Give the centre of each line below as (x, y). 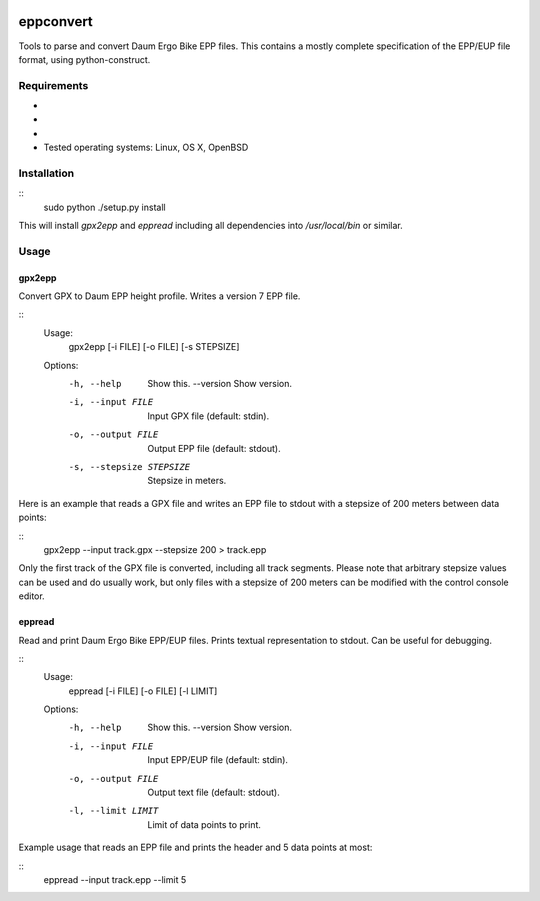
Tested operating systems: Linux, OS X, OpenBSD (146, 147)
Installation (46, 173)
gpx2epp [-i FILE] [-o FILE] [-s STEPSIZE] (154, 347)
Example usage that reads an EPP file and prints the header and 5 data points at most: (195, 847)
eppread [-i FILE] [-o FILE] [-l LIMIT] (143, 691)
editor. (31, 596)
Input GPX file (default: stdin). (208, 416)
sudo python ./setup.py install (104, 207)
